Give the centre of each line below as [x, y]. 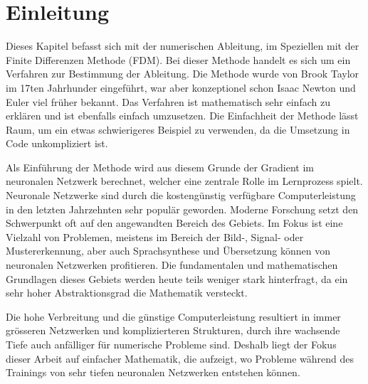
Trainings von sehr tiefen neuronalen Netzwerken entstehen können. [153, 372]
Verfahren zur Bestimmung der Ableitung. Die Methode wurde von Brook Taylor [183, 74]
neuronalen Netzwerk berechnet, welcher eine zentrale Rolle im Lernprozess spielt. [184, 181]
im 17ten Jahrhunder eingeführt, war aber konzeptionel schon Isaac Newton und [181, 87]
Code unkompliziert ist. [57, 143]
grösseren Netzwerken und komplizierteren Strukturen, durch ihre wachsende [173, 330]
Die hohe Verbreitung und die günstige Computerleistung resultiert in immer [173, 316]
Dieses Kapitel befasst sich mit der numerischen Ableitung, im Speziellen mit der [183, 46]
